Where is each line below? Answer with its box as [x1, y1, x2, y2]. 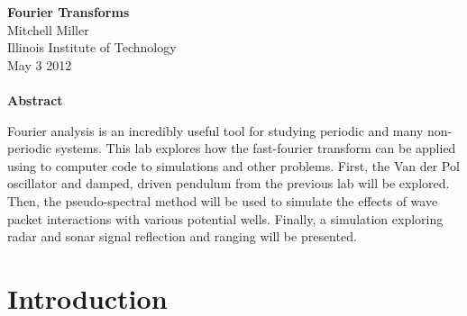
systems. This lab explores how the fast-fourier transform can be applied [55, 139, 456, 158]
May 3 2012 [7, 55, 72, 74]
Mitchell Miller [7, 20, 89, 39]
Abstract [7, 90, 63, 109]
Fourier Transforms [7, 3, 130, 21]
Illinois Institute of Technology [7, 38, 177, 57]
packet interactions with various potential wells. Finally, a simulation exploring [7, 209, 444, 228]
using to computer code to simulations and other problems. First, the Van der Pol [7, 156, 460, 175]
